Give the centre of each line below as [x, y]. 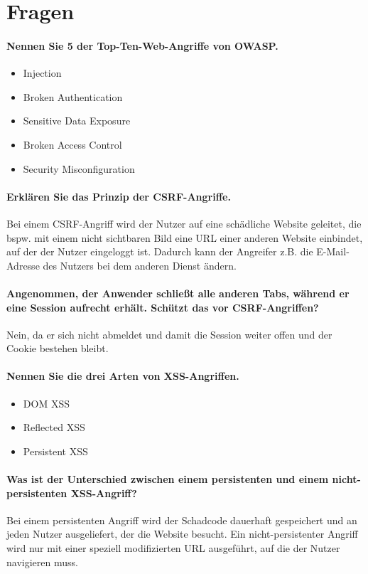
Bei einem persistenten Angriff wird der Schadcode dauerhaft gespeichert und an [182, 520]
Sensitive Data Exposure [77, 121]
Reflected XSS [54, 427]
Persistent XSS [55, 451]
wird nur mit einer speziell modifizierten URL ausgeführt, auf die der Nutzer [173, 548]
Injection [42, 73]
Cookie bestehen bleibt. [58, 348]
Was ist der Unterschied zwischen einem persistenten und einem [168, 479]
